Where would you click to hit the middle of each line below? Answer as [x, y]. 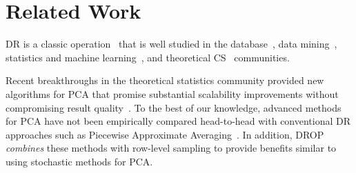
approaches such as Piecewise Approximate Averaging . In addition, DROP [165, 134]
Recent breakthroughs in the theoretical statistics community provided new [165, 80]
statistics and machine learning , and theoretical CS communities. [148, 57]
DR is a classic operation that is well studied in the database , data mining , [171, 44]
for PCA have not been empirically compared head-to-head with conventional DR [178, 121]
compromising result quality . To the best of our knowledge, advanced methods [174, 107]
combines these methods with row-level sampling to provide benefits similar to [171, 148]
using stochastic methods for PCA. [79, 161]
